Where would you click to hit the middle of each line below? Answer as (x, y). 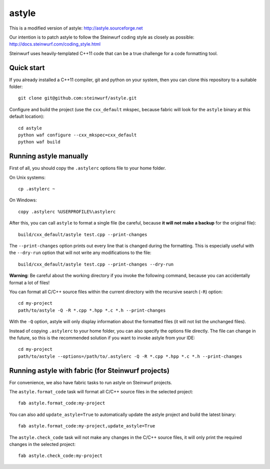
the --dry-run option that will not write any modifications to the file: (80, 253)
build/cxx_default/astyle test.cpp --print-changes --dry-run (96, 264)
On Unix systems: (27, 177)
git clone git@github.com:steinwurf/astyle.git (77, 98)
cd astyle (30, 128)
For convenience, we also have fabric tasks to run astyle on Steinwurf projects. (91, 382)
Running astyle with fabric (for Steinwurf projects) (89, 371)
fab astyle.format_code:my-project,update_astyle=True (87, 426)
